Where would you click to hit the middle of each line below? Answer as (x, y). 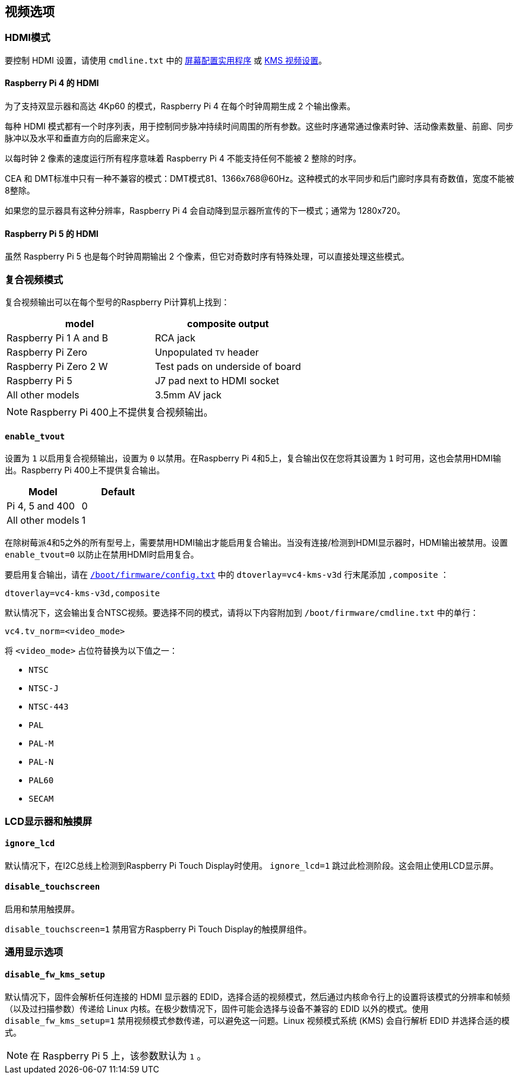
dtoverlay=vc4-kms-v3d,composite (83, 594)
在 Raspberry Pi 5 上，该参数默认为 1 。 (118, 1056)
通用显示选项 (34, 952)
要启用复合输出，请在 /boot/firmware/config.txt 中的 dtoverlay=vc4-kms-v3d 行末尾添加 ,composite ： (227, 575)
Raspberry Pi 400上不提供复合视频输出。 (122, 412)
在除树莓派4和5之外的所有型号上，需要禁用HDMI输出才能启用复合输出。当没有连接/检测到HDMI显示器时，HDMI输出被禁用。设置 (257, 543)
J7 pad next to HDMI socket (217, 380)
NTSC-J (44, 689)
